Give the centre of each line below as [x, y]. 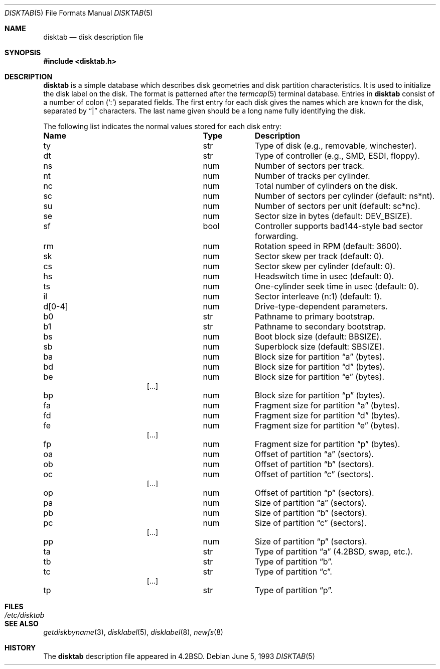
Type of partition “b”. [294, 562]
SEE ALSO [22, 624]
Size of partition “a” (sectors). [311, 503]
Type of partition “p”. [294, 590]
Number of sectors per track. [309, 166]
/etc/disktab [25, 615]
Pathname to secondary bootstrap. [320, 326]
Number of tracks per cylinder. [312, 176]
